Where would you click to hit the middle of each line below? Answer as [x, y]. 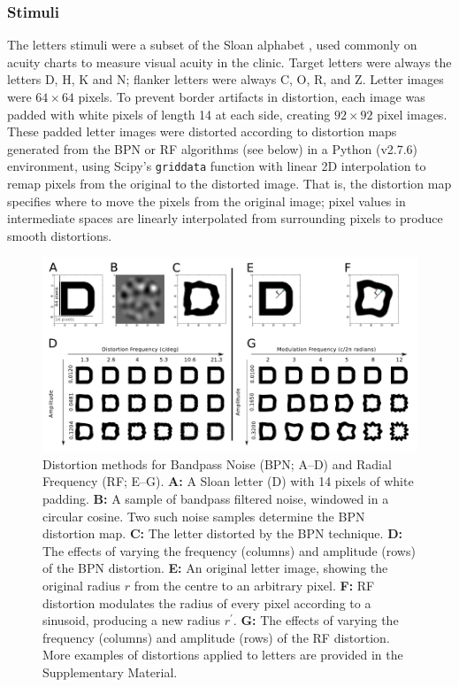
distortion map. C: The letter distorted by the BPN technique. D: [222, 533]
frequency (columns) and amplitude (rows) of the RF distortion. [216, 637]
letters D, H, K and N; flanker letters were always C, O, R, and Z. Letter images [226, 79]
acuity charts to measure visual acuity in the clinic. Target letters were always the [229, 62]
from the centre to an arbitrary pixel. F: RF [254, 585]
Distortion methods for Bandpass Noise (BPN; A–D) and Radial [217, 463]
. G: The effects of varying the [316, 620]
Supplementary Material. [110, 672]
